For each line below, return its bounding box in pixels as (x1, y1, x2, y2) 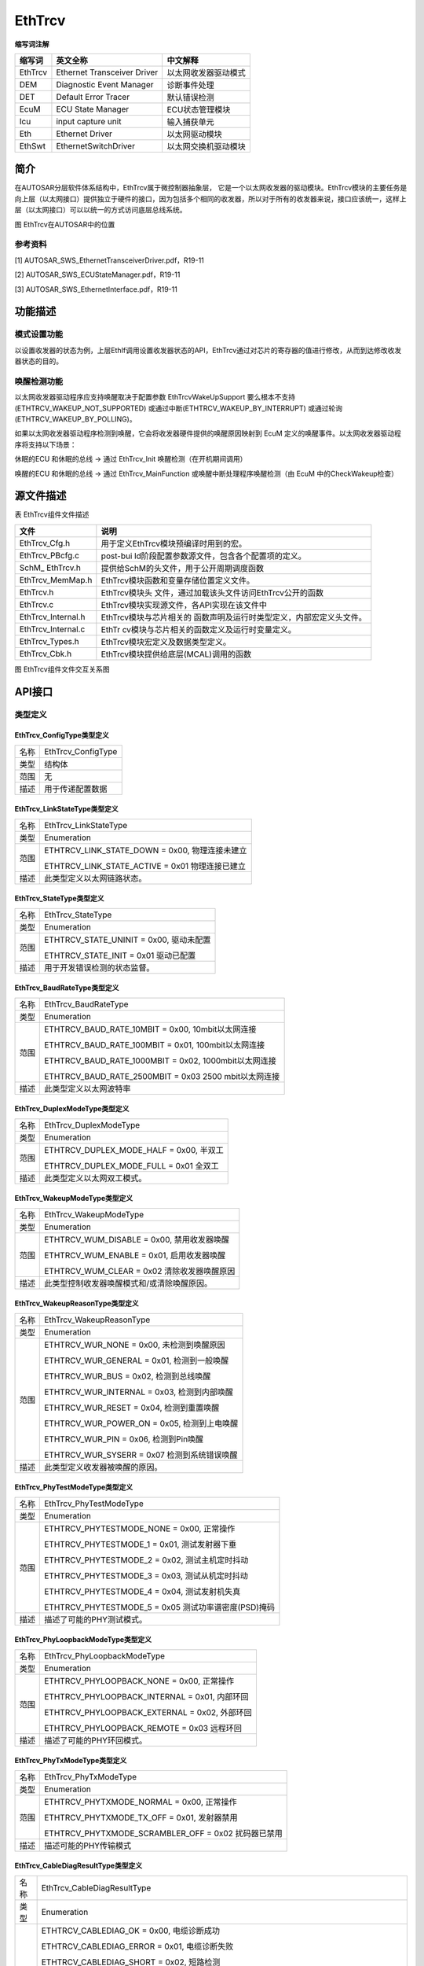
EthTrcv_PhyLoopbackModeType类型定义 (14, 1635, 152, 1644)
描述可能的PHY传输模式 (44, 1840, 132, 1851)
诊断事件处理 (166, 79, 215, 90)
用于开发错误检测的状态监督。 (44, 962, 155, 973)
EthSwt (19, 140, 46, 151)
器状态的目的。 (14, 356, 63, 366)
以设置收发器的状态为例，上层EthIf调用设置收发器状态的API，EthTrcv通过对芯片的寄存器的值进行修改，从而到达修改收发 (14, 345, 402, 355)
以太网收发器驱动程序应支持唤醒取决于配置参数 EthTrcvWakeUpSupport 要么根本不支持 (14, 392, 296, 402)
